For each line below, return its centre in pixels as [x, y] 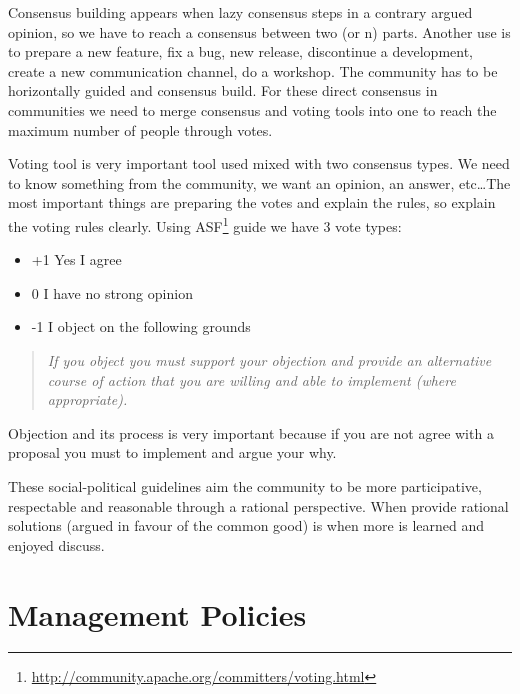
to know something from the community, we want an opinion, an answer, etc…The [259, 182]
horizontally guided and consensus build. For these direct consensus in [223, 90]
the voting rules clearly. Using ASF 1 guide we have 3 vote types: [205, 224]
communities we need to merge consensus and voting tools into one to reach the [252, 109]
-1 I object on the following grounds [141, 326]
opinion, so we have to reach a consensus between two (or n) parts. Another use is [259, 31]
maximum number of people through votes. [140, 129]
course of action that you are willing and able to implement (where [251, 379]
